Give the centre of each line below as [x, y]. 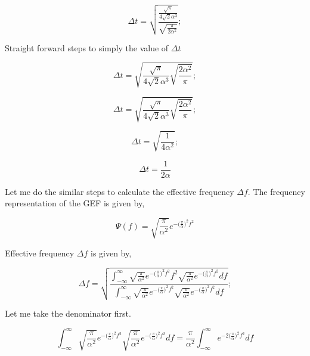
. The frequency [276, 191]
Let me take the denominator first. [68, 313]
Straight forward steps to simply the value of [87, 47]
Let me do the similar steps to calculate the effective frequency [120, 191]
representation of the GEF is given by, [75, 203]
